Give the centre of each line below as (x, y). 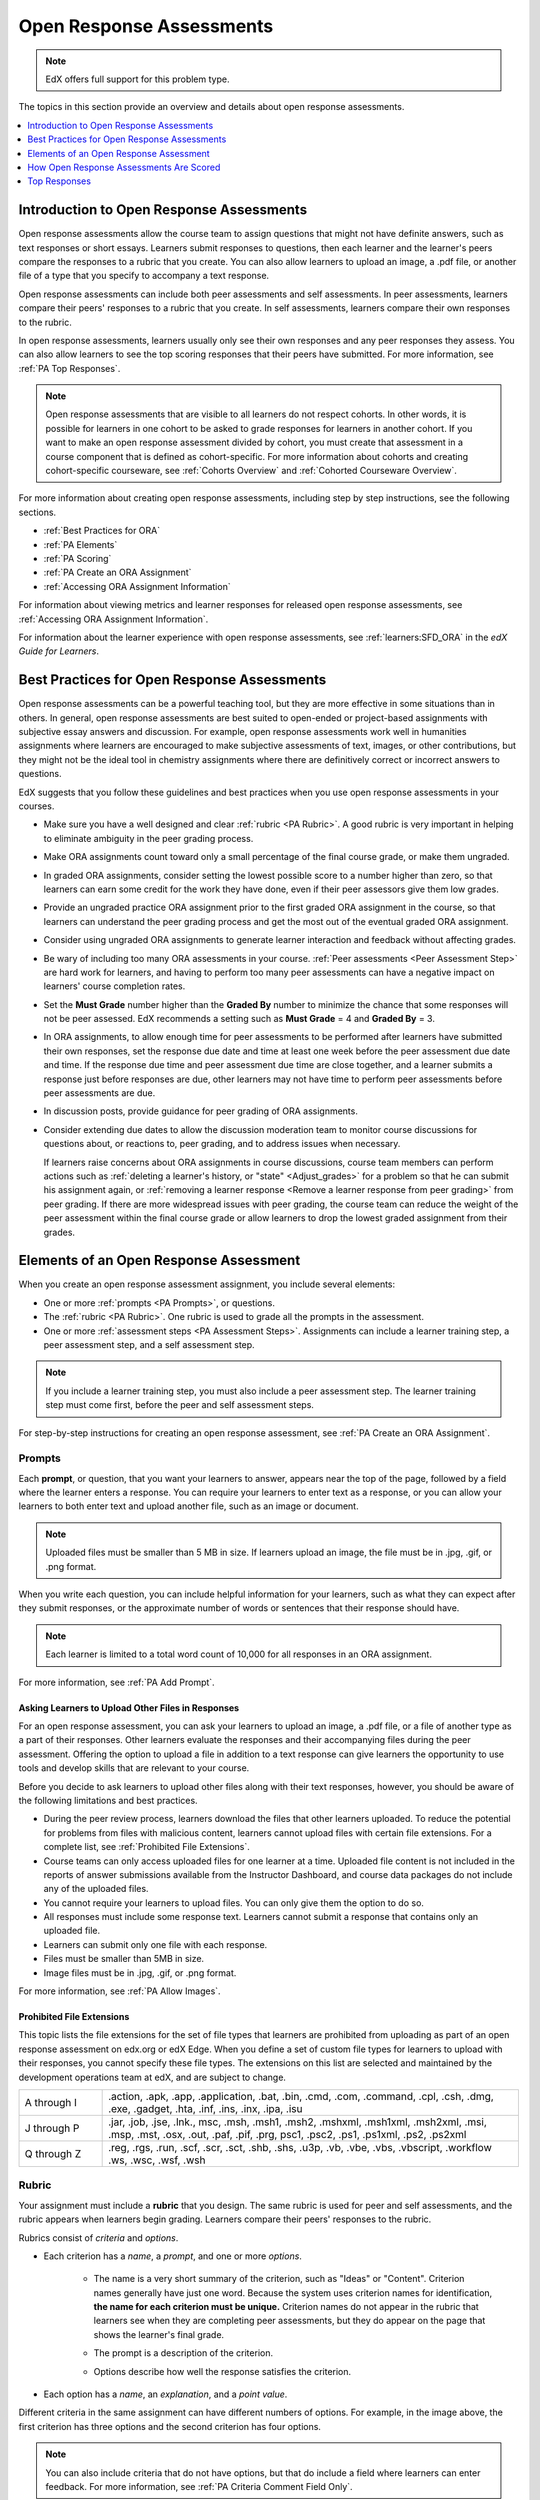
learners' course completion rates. (114, 986)
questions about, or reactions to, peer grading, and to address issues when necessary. (222, 1144)
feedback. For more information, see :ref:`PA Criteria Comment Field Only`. (199, 2486)
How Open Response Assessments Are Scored (124, 167)
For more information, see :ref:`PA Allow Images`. (119, 1991)
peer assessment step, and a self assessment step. (149, 1344)
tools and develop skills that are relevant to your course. (134, 1768)
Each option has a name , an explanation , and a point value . (165, 2394)
